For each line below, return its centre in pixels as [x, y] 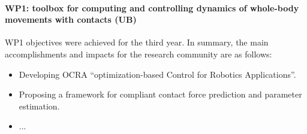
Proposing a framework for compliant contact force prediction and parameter [160, 94]
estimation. [39, 106]
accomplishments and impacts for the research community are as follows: [139, 54]
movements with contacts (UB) [71, 19]
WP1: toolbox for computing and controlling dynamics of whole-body [152, 7]
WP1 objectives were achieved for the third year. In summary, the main [137, 42]
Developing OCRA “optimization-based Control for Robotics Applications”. [157, 74]
